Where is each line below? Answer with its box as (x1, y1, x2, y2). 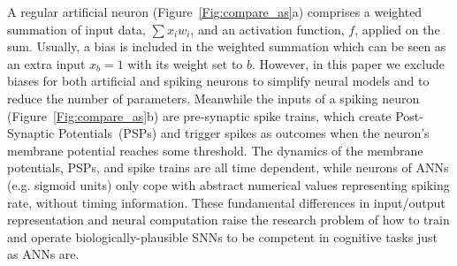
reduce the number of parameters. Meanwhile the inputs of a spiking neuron (7, 88, 420, 107)
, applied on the (354, 19, 440, 38)
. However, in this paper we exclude (252, 54, 445, 72)
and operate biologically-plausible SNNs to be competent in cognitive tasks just (7, 227, 438, 246)
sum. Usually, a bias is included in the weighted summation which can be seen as (7, 37, 446, 56)
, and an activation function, (190, 19, 345, 38)
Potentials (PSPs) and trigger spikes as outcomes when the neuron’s (57, 124, 430, 142)
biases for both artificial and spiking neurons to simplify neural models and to (7, 72, 430, 90)
